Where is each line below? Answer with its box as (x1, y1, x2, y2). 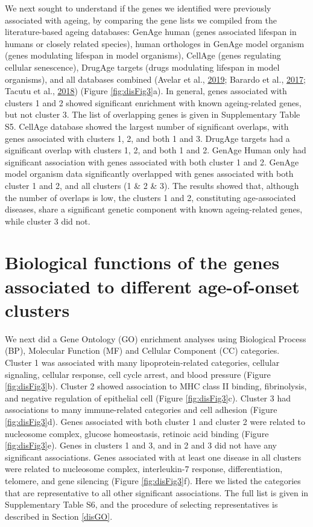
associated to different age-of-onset (5, 273, 300, 298)
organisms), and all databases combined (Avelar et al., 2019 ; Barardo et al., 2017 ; (5, 72, 306, 85)
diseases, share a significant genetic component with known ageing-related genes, (5, 203, 303, 216)
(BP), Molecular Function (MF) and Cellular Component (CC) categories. (5, 344, 280, 357)
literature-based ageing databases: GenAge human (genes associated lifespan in (5, 25, 297, 38)
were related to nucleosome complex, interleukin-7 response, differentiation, (5, 462, 283, 475)
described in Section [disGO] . (5, 509, 113, 522)
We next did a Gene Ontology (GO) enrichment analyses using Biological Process (5, 332, 306, 345)
